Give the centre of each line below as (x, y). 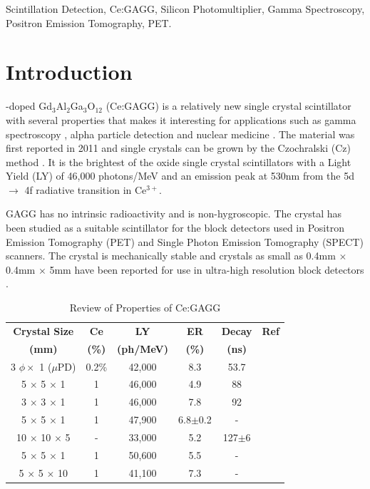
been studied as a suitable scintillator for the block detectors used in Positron (175, 228)
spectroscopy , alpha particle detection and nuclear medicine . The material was (180, 134)
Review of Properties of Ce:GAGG (145, 308)
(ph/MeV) (143, 348)
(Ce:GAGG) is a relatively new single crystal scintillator (228, 106)
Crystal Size (43, 330)
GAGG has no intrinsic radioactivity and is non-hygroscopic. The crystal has (174, 213)
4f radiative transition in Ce (86, 189)
